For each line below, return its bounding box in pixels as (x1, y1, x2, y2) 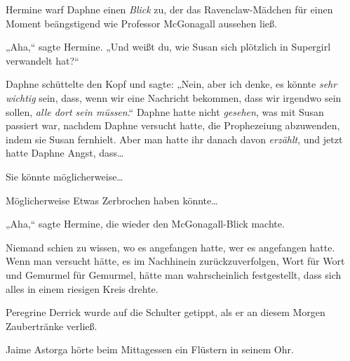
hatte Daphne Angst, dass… (6, 145, 124, 160)
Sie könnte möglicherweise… (6, 169, 123, 183)
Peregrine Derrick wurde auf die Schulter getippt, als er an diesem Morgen (6, 305, 325, 320)
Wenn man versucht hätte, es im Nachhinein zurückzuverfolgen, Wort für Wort (6, 254, 345, 268)
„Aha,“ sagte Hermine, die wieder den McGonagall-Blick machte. (6, 216, 285, 231)
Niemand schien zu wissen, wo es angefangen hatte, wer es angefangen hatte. (6, 239, 335, 254)
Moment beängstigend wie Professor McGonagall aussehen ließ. (6, 15, 277, 30)
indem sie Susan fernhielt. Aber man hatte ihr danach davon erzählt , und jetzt (6, 131, 343, 146)
